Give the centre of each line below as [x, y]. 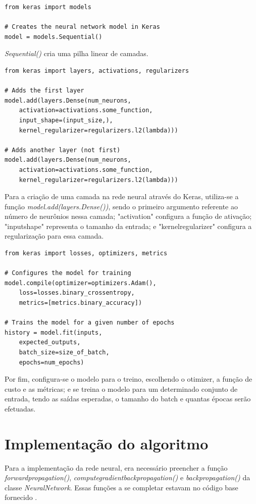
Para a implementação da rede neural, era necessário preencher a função [116, 467]
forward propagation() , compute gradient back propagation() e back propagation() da [127, 477]
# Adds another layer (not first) [63, 150]
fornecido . [21, 497]
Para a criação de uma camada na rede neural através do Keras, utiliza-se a [122, 196]
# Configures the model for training [68, 273]
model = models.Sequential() [54, 37]
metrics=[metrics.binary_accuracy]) [81, 303]
